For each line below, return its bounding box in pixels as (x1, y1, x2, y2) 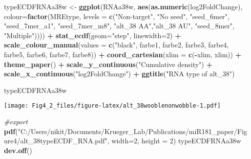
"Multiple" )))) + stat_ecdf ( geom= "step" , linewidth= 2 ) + (4, 30, 181, 40)
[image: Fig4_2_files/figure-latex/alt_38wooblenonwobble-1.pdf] (4, 102, 221, 110)
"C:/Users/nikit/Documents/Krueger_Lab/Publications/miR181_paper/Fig (18, 126, 247, 136)
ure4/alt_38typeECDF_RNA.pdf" (4, 136, 107, 146)
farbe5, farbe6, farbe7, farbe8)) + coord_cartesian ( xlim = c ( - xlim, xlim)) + (4, 49, 242, 59)
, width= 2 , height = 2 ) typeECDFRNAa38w (107, 136, 241, 146)
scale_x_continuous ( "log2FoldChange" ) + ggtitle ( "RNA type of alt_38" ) (4, 68, 235, 79)
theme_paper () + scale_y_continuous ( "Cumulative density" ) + (4, 59, 212, 69)
